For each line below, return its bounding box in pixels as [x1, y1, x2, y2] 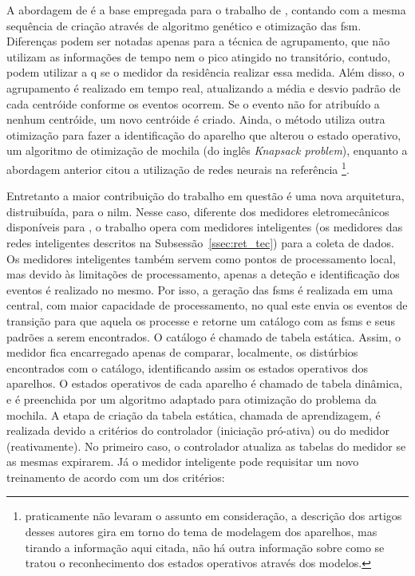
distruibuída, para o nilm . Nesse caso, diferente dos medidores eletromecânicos [6, 203, 389, 219]
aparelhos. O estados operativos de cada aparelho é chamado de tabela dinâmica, [6, 375, 403, 392]
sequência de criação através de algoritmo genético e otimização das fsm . [6, 17, 362, 34]
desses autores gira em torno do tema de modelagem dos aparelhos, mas [25, 523, 377, 540]
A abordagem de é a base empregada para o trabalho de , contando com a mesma [6, 2, 406, 18]
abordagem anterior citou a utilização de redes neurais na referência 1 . [6, 158, 350, 177]
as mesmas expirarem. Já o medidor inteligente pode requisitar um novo [6, 453, 359, 470]
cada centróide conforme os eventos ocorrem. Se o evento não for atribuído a [6, 95, 380, 112]
